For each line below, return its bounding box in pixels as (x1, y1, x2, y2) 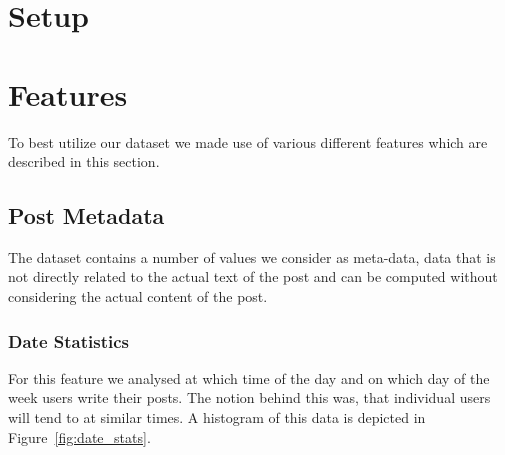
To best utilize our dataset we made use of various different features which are (8, 131, 488, 152)
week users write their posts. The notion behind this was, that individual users (8, 387, 491, 408)
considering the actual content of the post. (8, 286, 268, 307)
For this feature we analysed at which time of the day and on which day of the (8, 367, 490, 388)
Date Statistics (8, 328, 129, 353)
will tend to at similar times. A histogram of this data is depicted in (8, 407, 426, 428)
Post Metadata (8, 200, 165, 231)
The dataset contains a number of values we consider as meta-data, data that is (8, 246, 496, 267)
